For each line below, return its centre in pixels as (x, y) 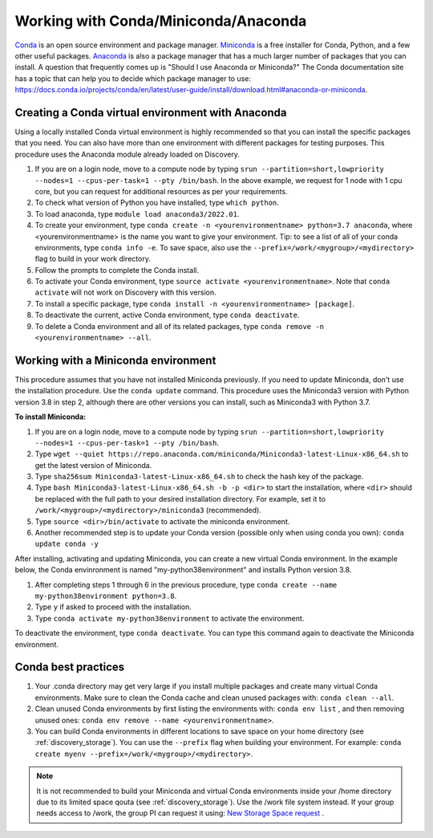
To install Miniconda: (51, 417)
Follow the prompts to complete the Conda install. (117, 270)
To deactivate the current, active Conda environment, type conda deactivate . (167, 315)
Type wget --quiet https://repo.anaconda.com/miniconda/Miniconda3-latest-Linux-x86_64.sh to (222, 454)
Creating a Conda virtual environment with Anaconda (151, 112)
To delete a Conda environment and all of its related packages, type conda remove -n (180, 326)
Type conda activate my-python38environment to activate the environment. (170, 618)
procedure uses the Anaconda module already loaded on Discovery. (127, 154)
